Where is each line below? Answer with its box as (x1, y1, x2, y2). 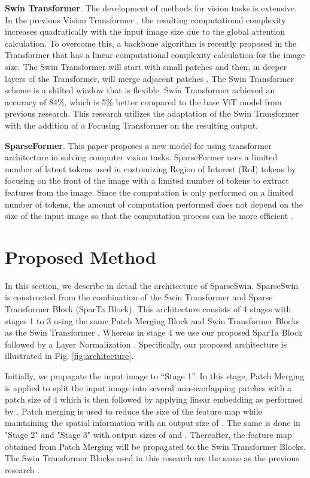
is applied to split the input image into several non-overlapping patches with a (5, 381, 292, 394)
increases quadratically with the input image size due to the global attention (5, 25, 285, 38)
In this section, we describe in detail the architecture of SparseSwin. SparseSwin (5, 279, 299, 291)
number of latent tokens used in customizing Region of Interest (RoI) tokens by (5, 162, 296, 175)
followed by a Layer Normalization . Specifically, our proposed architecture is (5, 337, 287, 350)
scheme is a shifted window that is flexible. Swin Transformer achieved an (5, 84, 275, 96)
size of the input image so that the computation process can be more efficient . (5, 209, 293, 222)
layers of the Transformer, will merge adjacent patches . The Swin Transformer (5, 72, 294, 84)
